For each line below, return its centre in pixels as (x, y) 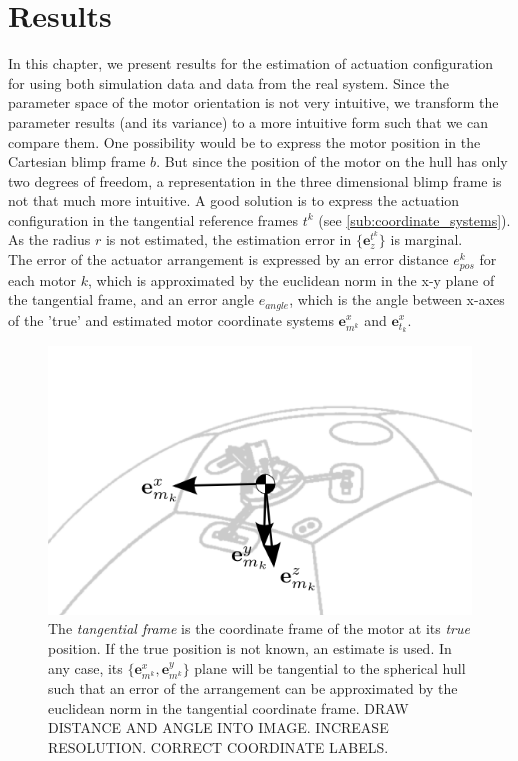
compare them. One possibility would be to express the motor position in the (244, 141)
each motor (42, 279)
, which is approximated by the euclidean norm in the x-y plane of (291, 279)
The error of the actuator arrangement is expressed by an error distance (228, 259)
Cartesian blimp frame (77, 161)
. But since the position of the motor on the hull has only (332, 161)
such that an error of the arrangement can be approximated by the (253, 687)
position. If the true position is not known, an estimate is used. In (250, 648)
